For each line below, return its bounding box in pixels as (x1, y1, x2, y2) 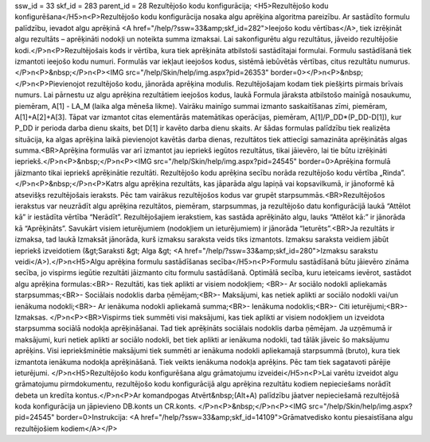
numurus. (378, 56, 410, 66)
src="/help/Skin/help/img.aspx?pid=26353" (125, 68, 269, 77)
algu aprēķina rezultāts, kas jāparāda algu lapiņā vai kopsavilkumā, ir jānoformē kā (124, 179, 395, 188)
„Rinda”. (379, 168, 406, 177)
